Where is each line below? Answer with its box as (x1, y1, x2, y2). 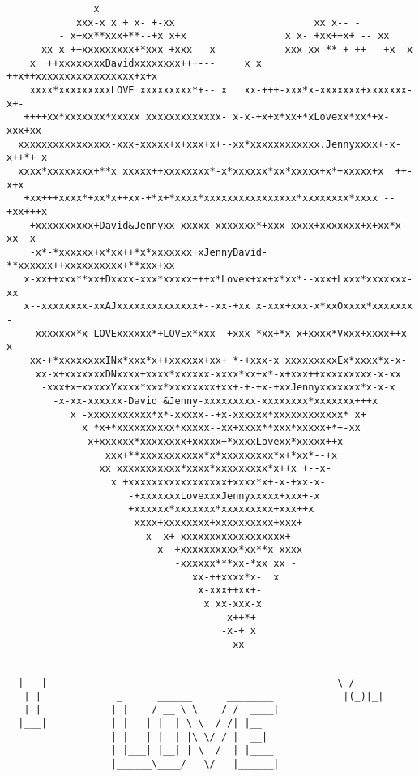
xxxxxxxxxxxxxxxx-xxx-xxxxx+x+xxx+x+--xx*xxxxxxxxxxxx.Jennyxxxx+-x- (18, 138, 401, 150)
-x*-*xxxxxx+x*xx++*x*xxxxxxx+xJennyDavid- (29, 246, 268, 258)
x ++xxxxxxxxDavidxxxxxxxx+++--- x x (29, 57, 262, 69)
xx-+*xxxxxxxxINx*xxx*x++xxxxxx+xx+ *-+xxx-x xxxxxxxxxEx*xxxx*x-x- (29, 355, 407, 367)
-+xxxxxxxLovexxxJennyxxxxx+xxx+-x (128, 489, 320, 502)
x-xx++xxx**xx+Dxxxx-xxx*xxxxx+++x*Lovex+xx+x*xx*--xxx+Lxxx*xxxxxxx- (24, 274, 413, 286)
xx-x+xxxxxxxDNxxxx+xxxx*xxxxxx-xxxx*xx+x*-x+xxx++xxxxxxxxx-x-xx (35, 368, 401, 380)
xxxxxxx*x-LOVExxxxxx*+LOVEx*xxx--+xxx (35, 327, 250, 339)
